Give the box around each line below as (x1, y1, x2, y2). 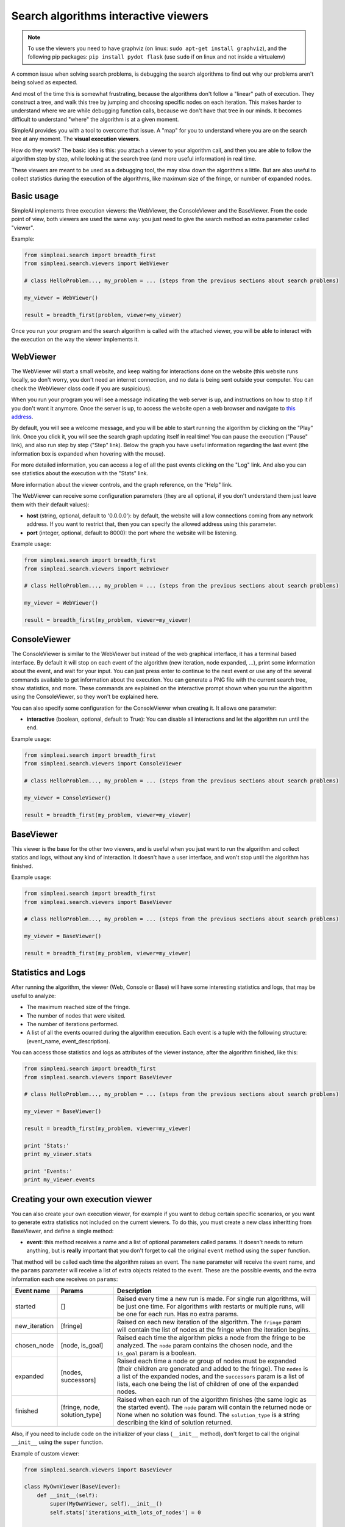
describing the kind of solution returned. (116, 1418, 233, 1426)
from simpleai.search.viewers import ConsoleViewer (24, 760, 182, 767)
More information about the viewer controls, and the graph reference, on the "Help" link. (11, 481, 233, 488)
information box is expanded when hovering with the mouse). (11, 450, 166, 457)
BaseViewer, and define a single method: (11, 1227, 114, 1234)
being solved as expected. (11, 79, 78, 86)
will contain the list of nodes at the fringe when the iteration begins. (116, 1325, 311, 1334)
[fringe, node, (60, 1402, 100, 1411)
